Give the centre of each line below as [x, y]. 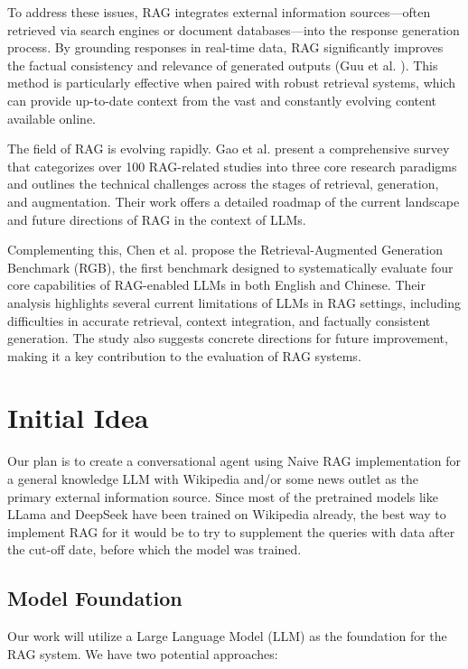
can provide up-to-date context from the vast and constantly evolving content [222, 100]
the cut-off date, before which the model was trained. [154, 549]
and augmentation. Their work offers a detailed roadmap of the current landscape [234, 201]
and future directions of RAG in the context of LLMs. [157, 219]
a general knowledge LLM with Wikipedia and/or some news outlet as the [213, 479]
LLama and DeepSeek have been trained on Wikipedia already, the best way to [227, 514]
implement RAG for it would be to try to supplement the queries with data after [231, 531]
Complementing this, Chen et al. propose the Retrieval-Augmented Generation [225, 250]
